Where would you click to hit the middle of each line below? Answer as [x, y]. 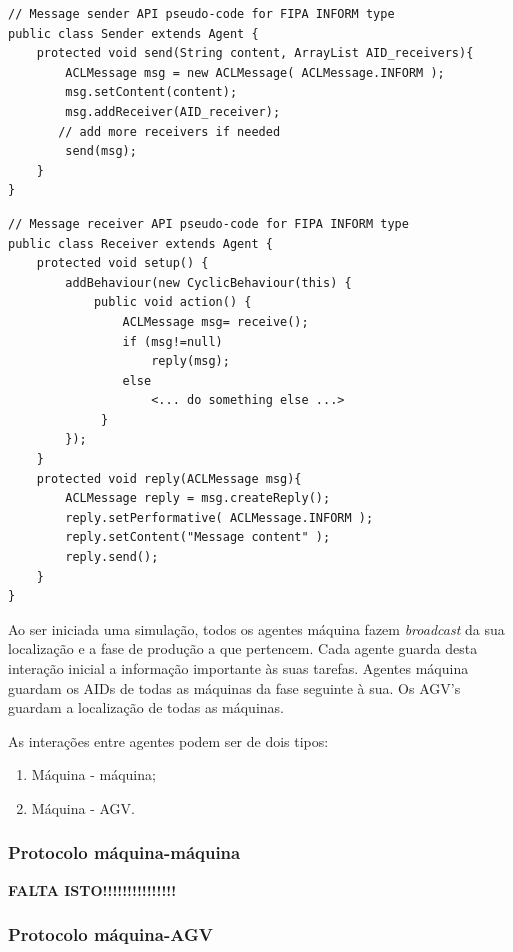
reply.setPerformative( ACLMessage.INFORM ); [219, 517]
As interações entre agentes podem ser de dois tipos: [168, 740]
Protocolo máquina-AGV [110, 934]
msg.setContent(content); [151, 92]
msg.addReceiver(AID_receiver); [173, 111]
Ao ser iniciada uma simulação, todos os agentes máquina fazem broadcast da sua [256, 628]
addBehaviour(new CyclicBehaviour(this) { [208, 282]
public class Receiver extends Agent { [140, 243]
